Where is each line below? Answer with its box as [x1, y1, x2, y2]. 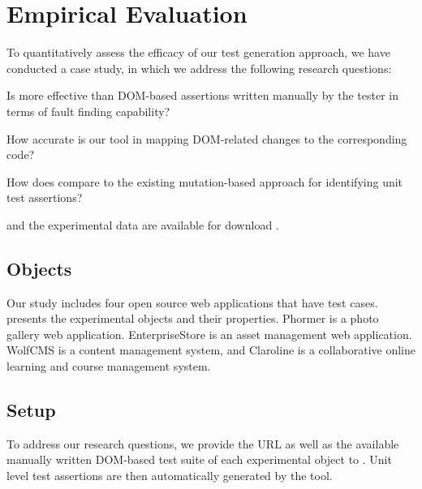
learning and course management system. [6, 358, 211, 375]
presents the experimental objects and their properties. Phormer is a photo [6, 310, 379, 327]
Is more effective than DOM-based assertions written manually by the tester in [6, 87, 398, 104]
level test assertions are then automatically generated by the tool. [6, 467, 333, 484]
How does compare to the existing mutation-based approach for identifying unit [6, 173, 403, 190]
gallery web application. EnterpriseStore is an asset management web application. [6, 325, 412, 342]
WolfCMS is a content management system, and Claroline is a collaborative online [6, 341, 416, 358]
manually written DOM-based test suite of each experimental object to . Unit [6, 451, 392, 468]
